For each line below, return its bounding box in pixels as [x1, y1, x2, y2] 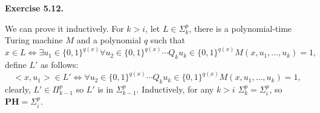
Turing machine [5, 34, 63, 46]
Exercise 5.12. [5, 2, 64, 14]
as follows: [41, 58, 79, 71]
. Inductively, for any [136, 82, 214, 95]
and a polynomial [76, 34, 142, 46]
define [5, 58, 27, 71]
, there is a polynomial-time [189, 22, 292, 34]
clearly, [5, 82, 31, 95]
